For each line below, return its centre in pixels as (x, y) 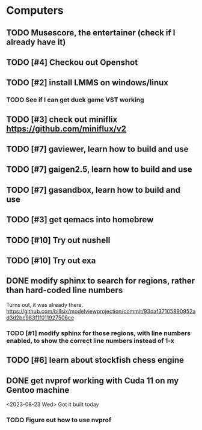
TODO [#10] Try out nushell (58, 240)
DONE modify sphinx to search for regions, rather (101, 281)
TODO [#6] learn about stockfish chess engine (95, 360)
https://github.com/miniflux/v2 (66, 129)
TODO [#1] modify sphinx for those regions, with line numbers (99, 333)
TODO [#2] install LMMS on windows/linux (87, 83)
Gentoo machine (38, 390)
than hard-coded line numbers (65, 290)
